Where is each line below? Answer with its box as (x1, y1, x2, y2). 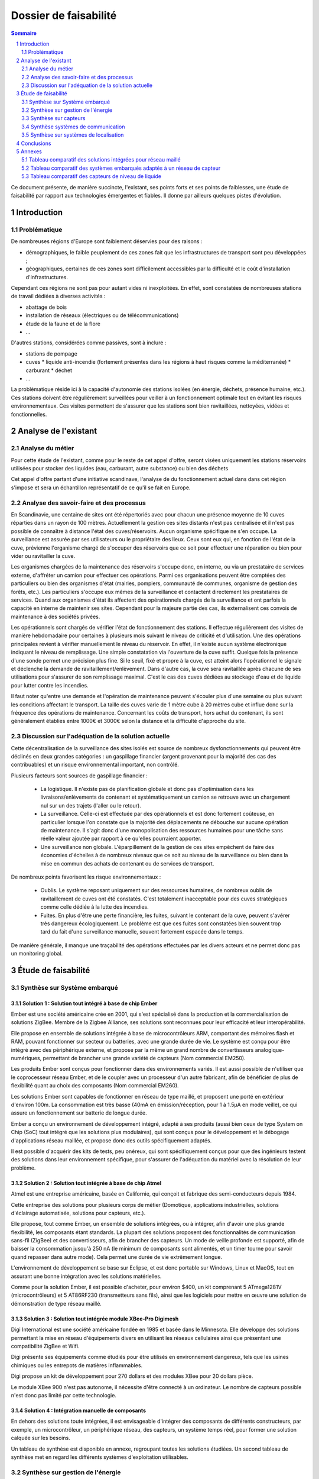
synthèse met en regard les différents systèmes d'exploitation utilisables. (11, 1453, 188, 1461)
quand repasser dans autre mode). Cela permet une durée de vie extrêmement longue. (11, 1253, 223, 1260)
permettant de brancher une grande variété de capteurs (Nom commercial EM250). (43, 1055, 246, 1062)
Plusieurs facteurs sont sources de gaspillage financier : (11, 772, 148, 779)
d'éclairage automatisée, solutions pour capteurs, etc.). (11, 1209, 146, 1216)
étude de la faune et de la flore (25, 320, 100, 327)
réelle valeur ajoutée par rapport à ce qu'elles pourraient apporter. (40, 835, 202, 842)
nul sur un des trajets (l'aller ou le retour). (40, 802, 141, 809)
